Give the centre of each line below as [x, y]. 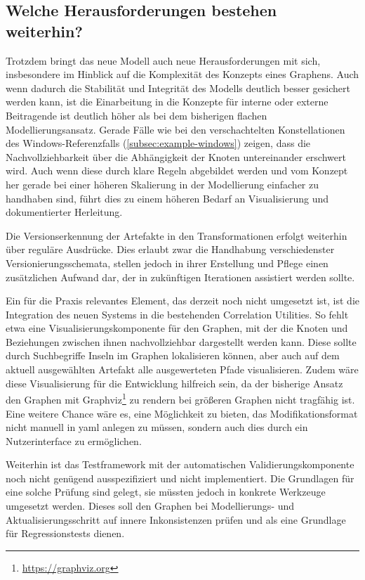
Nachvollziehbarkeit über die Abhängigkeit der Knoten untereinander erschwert [176, 156]
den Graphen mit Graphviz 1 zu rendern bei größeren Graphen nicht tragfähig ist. [180, 398]
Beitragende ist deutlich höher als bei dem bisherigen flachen [137, 115]
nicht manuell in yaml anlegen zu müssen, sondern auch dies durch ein [157, 427]
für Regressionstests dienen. [65, 533]
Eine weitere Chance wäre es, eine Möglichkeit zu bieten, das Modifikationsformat [182, 413]
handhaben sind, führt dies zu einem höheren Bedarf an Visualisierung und [167, 198]
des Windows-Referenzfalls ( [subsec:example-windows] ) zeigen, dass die [158, 143]
